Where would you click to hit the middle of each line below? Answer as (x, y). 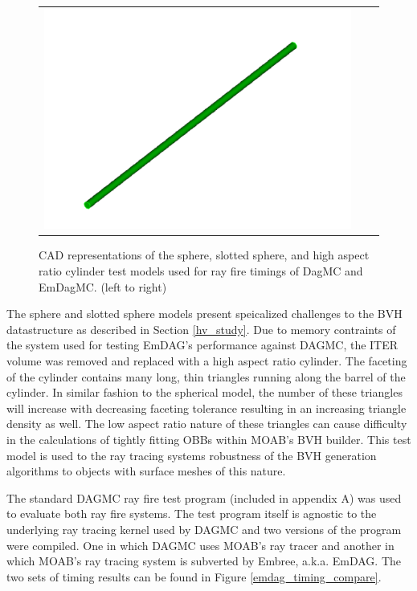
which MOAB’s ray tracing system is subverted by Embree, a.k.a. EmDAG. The (204, 561)
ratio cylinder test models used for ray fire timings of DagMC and (201, 271)
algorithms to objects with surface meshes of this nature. (146, 471)
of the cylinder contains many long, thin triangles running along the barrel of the (206, 376)
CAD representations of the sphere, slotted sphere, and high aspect (204, 255)
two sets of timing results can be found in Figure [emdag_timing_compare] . (194, 576)
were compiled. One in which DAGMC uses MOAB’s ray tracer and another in (200, 545)
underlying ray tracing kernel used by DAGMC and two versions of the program (204, 529)
